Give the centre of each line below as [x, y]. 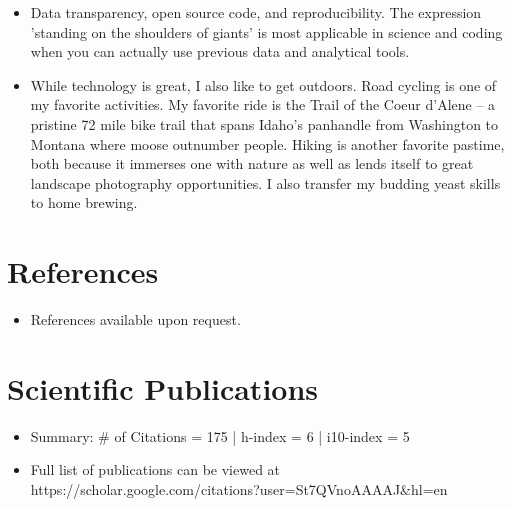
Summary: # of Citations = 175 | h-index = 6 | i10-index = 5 [220, 435]
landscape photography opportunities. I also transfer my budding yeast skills [265, 182]
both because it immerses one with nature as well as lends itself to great [252, 163]
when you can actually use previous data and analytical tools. [220, 51]
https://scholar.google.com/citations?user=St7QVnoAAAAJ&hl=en [239, 488]
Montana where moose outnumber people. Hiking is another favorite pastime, [267, 143]
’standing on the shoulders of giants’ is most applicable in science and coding [266, 31]
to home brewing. [84, 202]
